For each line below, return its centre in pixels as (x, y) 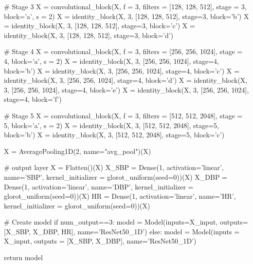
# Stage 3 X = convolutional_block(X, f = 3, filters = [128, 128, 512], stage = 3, (125, 6)
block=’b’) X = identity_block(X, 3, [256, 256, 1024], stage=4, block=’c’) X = (122, 70)
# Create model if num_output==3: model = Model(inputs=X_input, (111, 222)
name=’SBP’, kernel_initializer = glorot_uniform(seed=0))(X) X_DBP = (116, 177)
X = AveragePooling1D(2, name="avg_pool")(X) (78, 151)
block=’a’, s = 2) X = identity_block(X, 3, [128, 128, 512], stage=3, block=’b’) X (126, 16)
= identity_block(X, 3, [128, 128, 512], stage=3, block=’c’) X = (99, 26)
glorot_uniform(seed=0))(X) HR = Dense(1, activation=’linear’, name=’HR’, (120, 196)
